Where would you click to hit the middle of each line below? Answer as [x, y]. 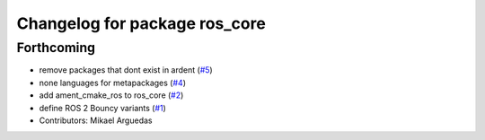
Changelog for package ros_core [141, 23]
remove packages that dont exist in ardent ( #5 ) [126, 70]
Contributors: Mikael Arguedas [96, 120]
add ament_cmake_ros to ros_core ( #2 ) [111, 95]
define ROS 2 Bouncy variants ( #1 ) [102, 108]
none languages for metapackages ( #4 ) [112, 83]
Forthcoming [56, 48]
